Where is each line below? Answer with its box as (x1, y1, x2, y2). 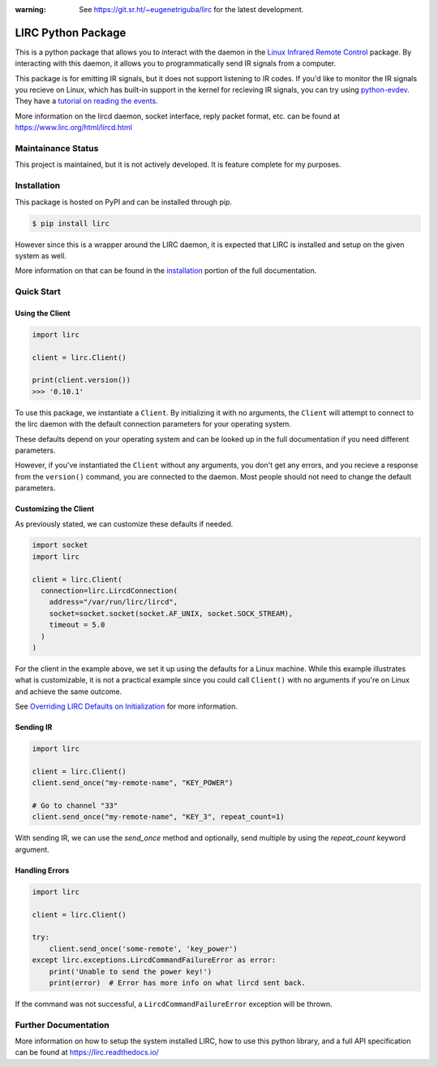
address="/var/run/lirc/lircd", (49, 597, 178, 607)
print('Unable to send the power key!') (49, 967, 213, 976)
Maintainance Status (15, 143, 99, 154)
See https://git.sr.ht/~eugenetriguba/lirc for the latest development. (79, 5, 304, 14)
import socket (32, 540, 88, 550)
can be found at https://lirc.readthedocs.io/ (15, 1047, 160, 1057)
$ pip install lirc (32, 219, 109, 228)
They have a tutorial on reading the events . (15, 96, 158, 106)
